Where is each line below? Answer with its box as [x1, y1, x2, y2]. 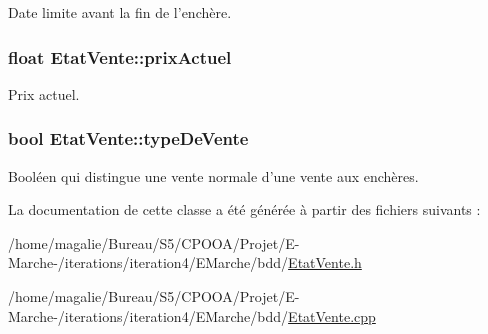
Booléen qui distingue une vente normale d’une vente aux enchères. [8, 165, 419, 186]
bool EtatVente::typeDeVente [8, 126, 249, 151]
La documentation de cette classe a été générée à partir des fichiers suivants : [8, 199, 481, 220]
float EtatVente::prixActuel [8, 44, 232, 69]
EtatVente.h [288, 252, 362, 273]
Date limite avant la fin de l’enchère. [8, 2, 232, 22]
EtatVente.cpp [288, 305, 376, 326]
